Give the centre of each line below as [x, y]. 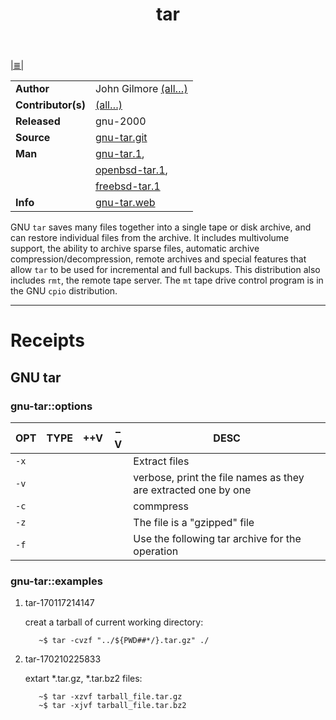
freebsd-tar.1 [127, 186]
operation [156, 551]
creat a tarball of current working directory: [114, 622]
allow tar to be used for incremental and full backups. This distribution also [165, 270]
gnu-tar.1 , [119, 154]
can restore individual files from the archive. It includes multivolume [150, 238]
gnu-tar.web [125, 203]
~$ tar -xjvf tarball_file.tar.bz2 [112, 706]
